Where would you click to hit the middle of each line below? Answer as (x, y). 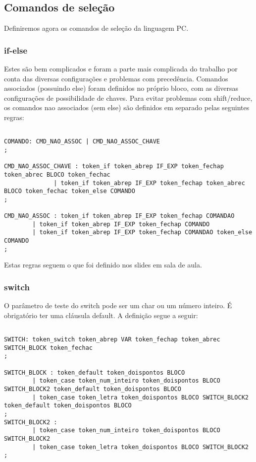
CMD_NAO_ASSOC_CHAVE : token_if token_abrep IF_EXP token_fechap (114, 166)
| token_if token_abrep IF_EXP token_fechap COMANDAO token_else (142, 232)
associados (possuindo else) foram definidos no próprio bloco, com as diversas (121, 88)
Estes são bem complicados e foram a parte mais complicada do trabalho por (121, 69)
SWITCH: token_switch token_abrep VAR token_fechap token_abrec (112, 340)
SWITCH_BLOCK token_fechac (48, 348)
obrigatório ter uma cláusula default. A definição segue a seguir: (101, 315)
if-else (16, 50)
